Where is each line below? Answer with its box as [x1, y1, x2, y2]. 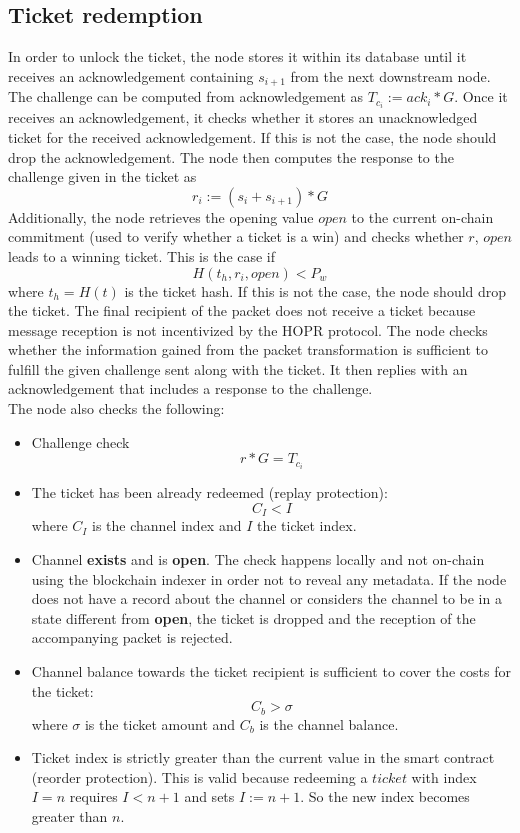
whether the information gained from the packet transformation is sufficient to [8, 339, 488, 360]
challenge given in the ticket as [8, 166, 197, 187]
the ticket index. [256, 515, 357, 536]
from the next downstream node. [290, 65, 491, 86]
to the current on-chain [351, 206, 494, 227]
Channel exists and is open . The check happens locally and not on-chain [31, 548, 485, 569]
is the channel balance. [259, 713, 399, 734]
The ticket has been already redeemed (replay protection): [31, 482, 388, 503]
